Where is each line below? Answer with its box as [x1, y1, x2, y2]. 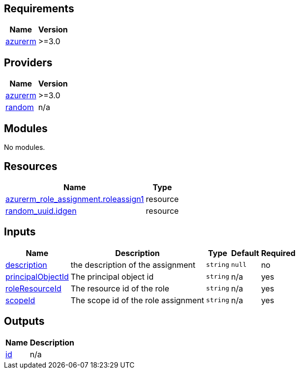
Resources [4, 160, 58, 172]
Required [261, 248, 296, 258]
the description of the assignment [70, 259, 196, 270]
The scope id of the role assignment [70, 295, 205, 305]
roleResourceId [5, 283, 61, 293]
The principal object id [70, 271, 154, 282]
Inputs [4, 226, 36, 238]
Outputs [4, 315, 45, 328]
